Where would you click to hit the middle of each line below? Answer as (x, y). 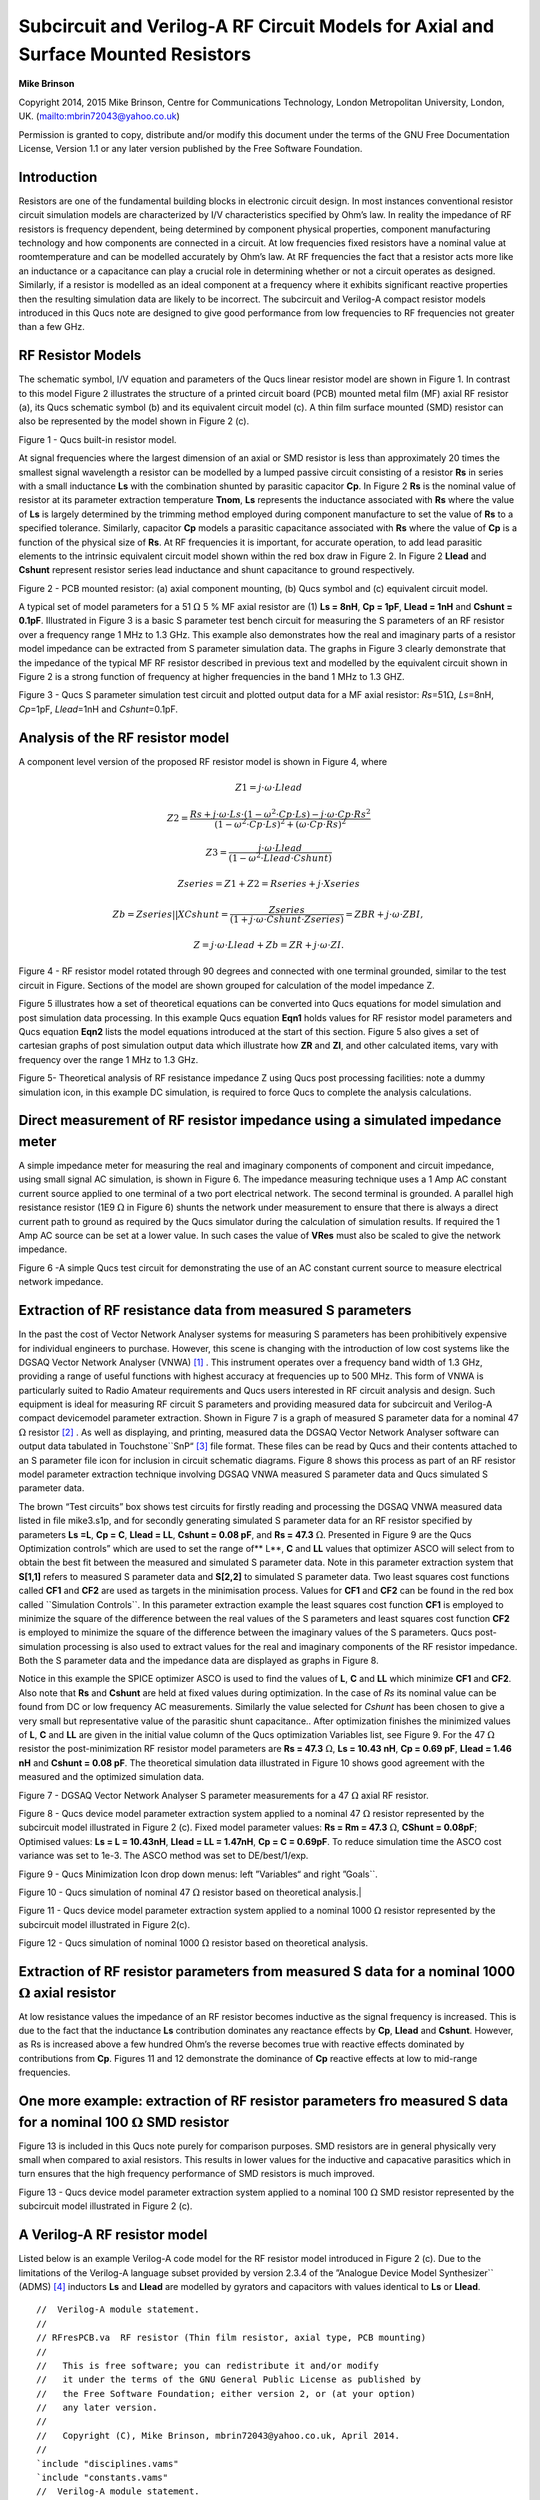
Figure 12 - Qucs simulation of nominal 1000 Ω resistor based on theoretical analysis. (193, 1943)
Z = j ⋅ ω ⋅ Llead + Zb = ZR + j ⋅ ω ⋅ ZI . (269, 945)
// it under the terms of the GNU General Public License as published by (229, 2379)
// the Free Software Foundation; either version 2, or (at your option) (226, 2393)
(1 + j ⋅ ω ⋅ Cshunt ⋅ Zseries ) (287, 919)
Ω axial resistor (67, 1992)
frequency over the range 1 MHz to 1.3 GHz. (108, 1059)
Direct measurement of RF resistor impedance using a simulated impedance (260, 1120)
